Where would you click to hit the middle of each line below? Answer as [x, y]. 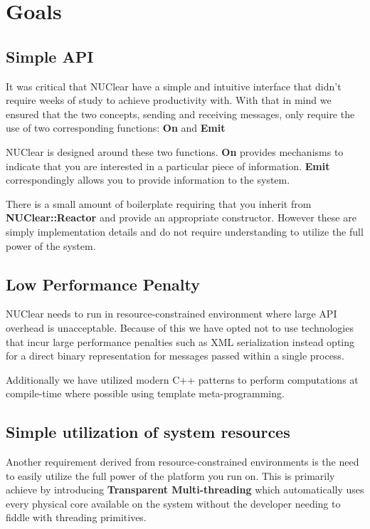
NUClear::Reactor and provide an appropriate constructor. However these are [181, 218]
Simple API [50, 56]
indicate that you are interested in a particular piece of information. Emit [168, 166]
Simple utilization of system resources [148, 432]
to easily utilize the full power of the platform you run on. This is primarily [170, 475]
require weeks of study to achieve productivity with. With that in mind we [169, 100]
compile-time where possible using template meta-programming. [145, 393]
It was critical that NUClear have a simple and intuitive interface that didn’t [174, 86]
